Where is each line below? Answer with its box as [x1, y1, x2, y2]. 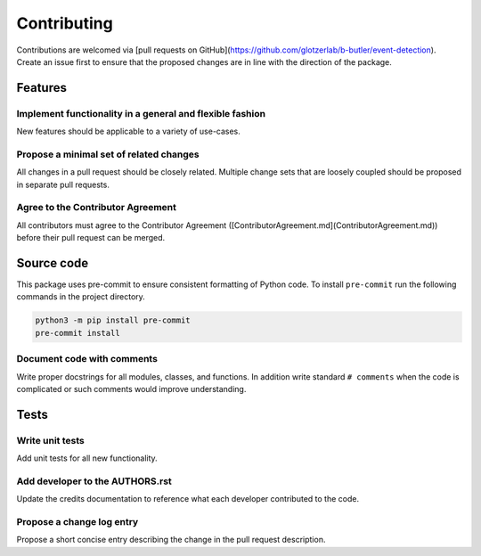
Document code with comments [16, 353, 158, 365]
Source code [16, 255, 89, 271]
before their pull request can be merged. [16, 233, 166, 243]
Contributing [16, 13, 113, 33]
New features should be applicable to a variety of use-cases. [16, 126, 240, 137]
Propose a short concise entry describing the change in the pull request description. [16, 535, 326, 545]
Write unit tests [16, 434, 85, 446]
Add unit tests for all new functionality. [16, 453, 158, 463]
